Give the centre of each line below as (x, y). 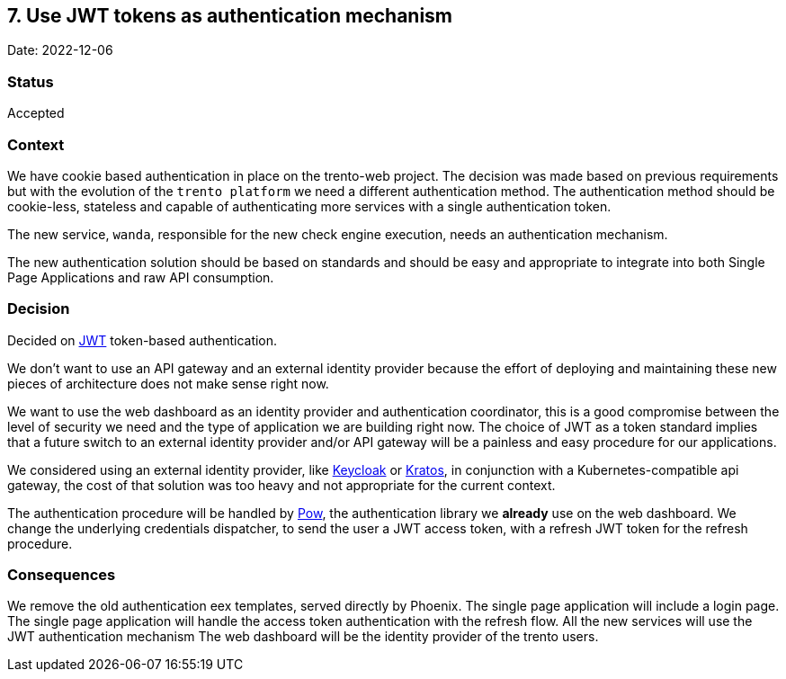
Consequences (62, 575)
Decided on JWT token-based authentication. (143, 340)
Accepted (36, 113)
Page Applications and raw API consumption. (141, 277)
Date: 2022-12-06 (60, 50)
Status (31, 81)
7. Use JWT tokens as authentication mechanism (230, 16)
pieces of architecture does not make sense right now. (168, 383)
